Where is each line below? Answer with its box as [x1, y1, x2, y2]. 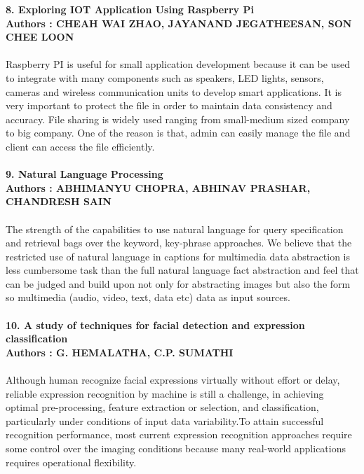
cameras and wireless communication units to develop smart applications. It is [6, 84, 342, 99]
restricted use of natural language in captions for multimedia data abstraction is [6, 249, 350, 263]
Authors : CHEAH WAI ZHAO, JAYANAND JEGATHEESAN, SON [6, 15, 352, 30]
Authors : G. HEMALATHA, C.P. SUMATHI [6, 344, 234, 359]
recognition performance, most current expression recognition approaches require [6, 427, 352, 442]
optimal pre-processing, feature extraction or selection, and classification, [6, 400, 319, 414]
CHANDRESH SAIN [6, 194, 112, 209]
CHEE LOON [6, 29, 74, 44]
